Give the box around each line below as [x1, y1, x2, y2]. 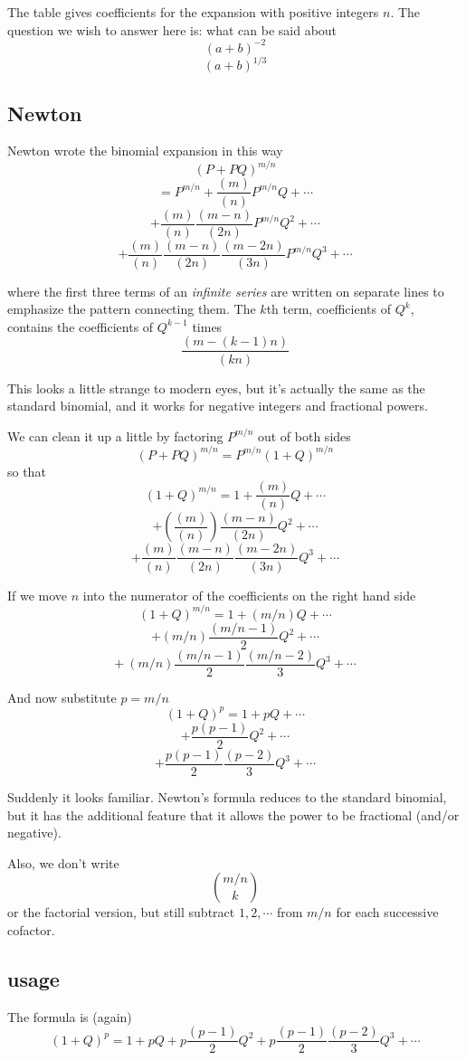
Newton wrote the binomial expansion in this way [7, 141, 283, 160]
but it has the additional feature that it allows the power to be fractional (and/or [7, 805, 460, 824]
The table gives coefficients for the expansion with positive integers [7, 3, 379, 21]
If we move [7, 585, 68, 604]
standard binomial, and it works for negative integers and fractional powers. [7, 396, 428, 415]
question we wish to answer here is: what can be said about [7, 20, 338, 39]
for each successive [336, 903, 439, 922]
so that [7, 461, 46, 480]
